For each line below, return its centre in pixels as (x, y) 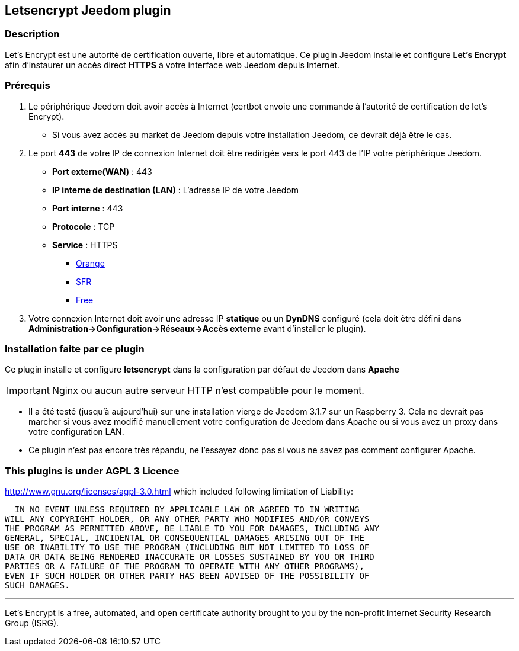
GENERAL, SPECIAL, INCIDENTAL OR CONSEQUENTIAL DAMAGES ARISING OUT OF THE (185, 538)
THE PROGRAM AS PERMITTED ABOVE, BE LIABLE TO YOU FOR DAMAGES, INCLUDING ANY (192, 529)
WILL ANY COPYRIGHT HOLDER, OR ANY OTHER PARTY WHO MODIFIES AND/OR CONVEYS (187, 519)
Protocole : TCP (84, 226)
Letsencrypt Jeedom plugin (88, 10)
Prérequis (28, 86)
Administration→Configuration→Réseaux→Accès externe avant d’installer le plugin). (197, 328)
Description (32, 34)
